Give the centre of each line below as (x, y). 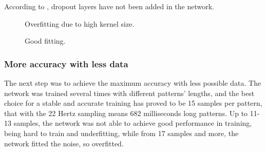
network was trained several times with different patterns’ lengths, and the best (129, 93)
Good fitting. (45, 41)
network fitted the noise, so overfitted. (64, 143)
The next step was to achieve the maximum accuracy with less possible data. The (133, 83)
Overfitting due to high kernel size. (80, 23)
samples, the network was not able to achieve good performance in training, (133, 123)
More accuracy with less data (66, 63)
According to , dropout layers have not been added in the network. (109, 6)
